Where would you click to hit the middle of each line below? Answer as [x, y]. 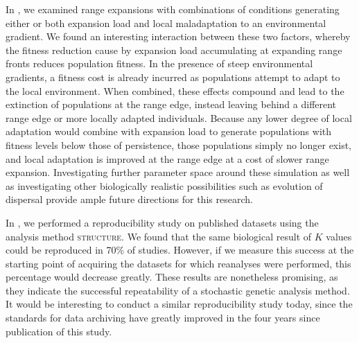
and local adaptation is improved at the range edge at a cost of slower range [167, 158]
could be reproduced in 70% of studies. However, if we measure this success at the [180, 250]
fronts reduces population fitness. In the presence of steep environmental [159, 63]
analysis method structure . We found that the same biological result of [159, 236]
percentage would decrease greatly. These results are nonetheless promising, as [172, 277]
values [339, 236]
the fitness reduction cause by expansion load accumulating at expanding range [174, 50]
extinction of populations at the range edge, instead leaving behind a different [171, 104]
